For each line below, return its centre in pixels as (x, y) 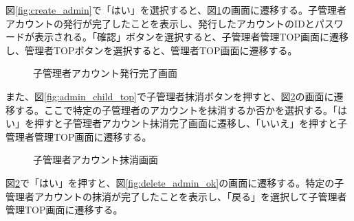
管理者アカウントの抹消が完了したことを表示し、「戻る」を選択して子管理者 (176, 196)
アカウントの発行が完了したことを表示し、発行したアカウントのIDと (160, 23)
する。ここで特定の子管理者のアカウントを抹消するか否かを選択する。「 (176, 109)
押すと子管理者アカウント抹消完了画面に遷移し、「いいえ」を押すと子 (190, 123)
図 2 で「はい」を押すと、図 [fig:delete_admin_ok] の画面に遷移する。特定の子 (175, 182)
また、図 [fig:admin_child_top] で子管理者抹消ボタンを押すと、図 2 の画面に (170, 96)
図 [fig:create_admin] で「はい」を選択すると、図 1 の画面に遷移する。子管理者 (176, 10)
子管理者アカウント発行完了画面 (105, 73)
